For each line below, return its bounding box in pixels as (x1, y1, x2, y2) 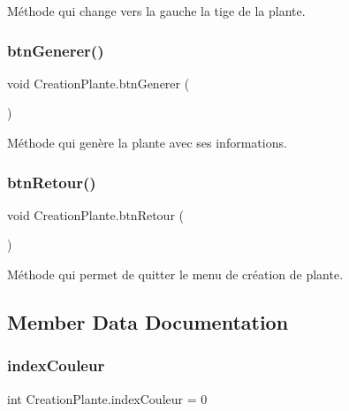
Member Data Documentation (7, 308, 289, 335)
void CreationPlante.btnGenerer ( (7, 73, 190, 92)
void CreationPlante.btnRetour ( (7, 205, 185, 224)
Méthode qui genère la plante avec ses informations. (7, 133, 287, 151)
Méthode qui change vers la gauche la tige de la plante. (7, 2, 306, 19)
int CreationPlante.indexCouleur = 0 (7, 389, 208, 407)
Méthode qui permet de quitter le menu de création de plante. (7, 265, 344, 283)
